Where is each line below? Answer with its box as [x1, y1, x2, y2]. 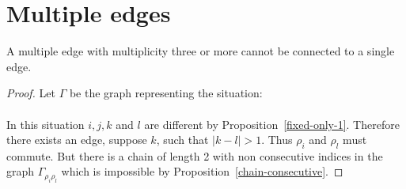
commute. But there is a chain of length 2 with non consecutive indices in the [6, 147, 383, 164]
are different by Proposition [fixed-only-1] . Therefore [144, 115, 400, 132]
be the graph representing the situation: [69, 85, 263, 101]
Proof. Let [6, 85, 55, 101]
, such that [156, 131, 209, 148]
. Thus [261, 131, 293, 148]
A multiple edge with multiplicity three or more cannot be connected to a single [6, 43, 395, 59]
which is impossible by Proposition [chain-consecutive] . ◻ [61, 163, 343, 180]
